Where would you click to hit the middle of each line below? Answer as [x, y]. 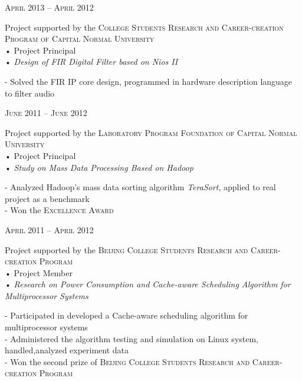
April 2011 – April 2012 [49, 229]
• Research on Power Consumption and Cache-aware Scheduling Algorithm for [148, 284]
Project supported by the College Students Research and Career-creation [144, 27]
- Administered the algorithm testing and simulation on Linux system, [132, 338]
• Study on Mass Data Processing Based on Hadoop [99, 167]
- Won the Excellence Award [59, 210]
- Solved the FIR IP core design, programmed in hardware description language [149, 81]
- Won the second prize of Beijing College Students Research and [127, 361]
